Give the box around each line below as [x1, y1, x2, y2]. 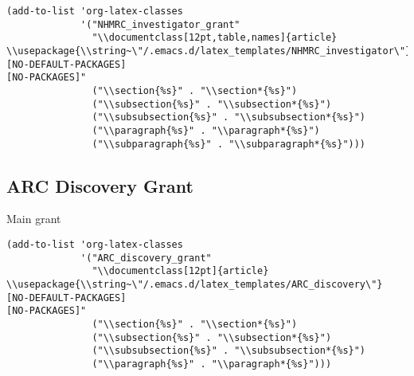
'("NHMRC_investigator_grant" [80, 18, 240, 30]
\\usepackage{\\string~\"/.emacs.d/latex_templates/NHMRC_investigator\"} [6, 45, 412, 57]
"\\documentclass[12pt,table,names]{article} [92, 32, 338, 44]
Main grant [6, 210, 61, 227]
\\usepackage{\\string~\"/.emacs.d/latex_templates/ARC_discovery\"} [6, 278, 383, 290]
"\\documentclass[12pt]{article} [92, 265, 269, 277]
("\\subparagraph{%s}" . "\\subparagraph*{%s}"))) [92, 138, 366, 150]
